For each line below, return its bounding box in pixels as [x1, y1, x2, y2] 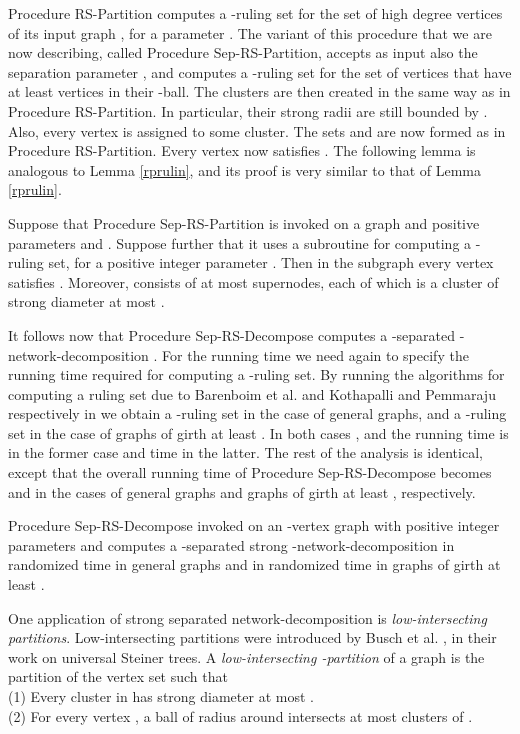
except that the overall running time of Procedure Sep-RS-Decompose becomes [8, 462, 492, 483]
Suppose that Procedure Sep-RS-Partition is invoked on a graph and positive [8, 212, 480, 233]
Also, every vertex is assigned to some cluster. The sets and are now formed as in [8, 120, 506, 141]
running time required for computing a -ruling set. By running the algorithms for [8, 364, 505, 385]
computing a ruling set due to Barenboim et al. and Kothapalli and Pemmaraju [8, 383, 496, 404]
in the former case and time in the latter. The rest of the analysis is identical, [8, 442, 483, 463]
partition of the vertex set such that [8, 666, 228, 687]
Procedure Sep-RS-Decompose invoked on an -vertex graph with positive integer [8, 515, 500, 536]
